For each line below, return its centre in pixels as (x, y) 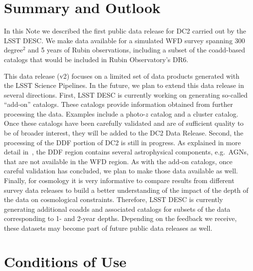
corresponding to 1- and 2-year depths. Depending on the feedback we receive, (120, 218)
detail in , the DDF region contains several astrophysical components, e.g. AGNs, (126, 152)
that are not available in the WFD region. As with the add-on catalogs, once (118, 161)
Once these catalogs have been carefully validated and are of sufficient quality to (124, 123)
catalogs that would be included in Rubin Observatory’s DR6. (96, 59)
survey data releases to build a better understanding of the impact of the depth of (126, 190)
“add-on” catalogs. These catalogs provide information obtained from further (118, 104)
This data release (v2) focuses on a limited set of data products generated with (122, 76)
